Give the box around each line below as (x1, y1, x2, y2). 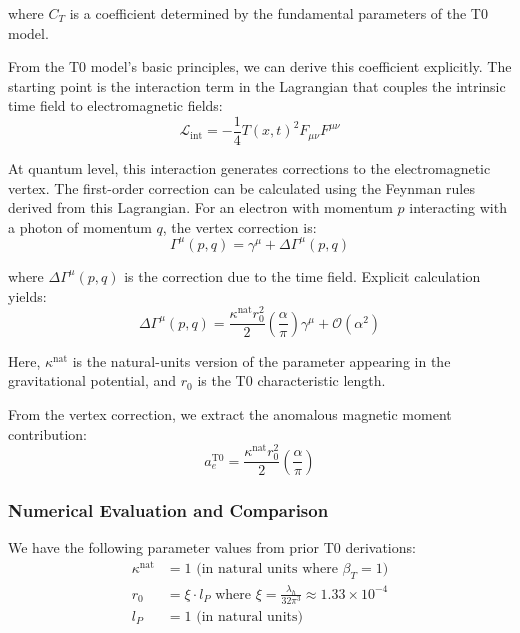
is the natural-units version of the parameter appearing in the (72, 350, 451, 371)
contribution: (8, 423, 88, 444)
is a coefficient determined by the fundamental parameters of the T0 (69, 3, 488, 23)
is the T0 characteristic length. (197, 370, 386, 391)
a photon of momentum (8, 216, 152, 237)
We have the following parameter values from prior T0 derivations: (8, 537, 416, 558)
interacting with (409, 197, 507, 218)
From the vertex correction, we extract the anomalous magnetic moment (8, 403, 452, 424)
